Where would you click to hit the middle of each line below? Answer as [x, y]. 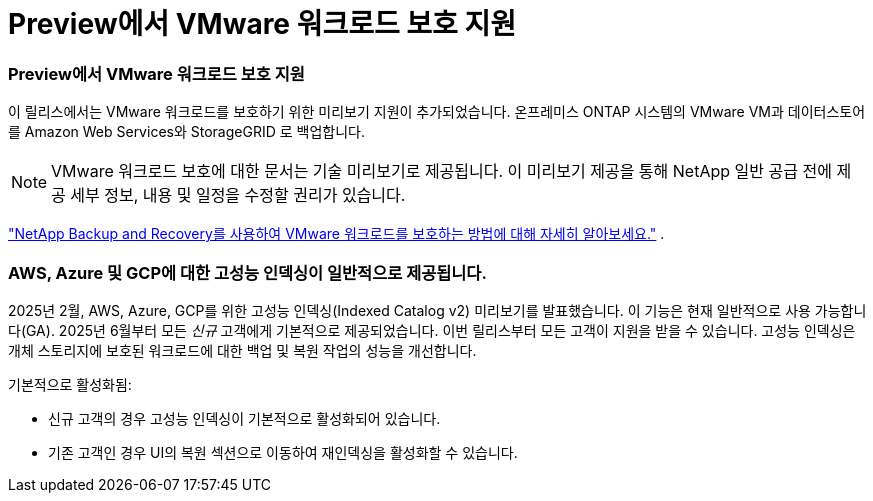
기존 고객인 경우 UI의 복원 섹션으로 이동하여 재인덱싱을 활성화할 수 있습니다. [283, 452]
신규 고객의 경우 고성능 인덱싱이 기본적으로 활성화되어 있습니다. [244, 418]
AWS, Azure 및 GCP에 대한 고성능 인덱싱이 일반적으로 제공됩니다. [247, 272]
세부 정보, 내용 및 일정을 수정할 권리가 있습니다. [238, 195]
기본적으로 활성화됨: [70, 384]
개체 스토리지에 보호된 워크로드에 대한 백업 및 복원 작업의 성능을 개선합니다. [242, 350]
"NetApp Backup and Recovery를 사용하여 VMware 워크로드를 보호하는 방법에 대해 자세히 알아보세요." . [336, 234]
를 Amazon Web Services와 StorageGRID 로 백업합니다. [186, 132]
